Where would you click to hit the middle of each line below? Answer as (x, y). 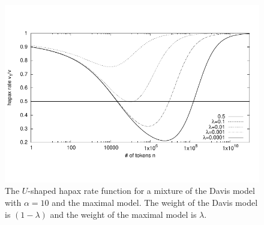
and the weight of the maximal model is (123, 214)
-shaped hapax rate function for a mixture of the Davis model (141, 191)
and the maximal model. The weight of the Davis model (155, 202)
